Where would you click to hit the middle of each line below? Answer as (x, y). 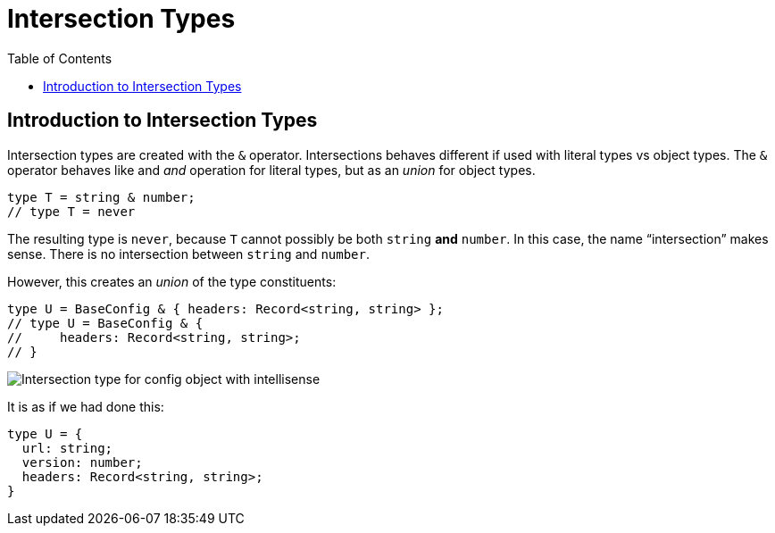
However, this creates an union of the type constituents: (172, 281)
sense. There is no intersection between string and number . (188, 254)
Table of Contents (60, 58)
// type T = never (71, 211)
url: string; (67, 448)
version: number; (82, 462)
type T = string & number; (101, 197)
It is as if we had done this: (86, 406)
